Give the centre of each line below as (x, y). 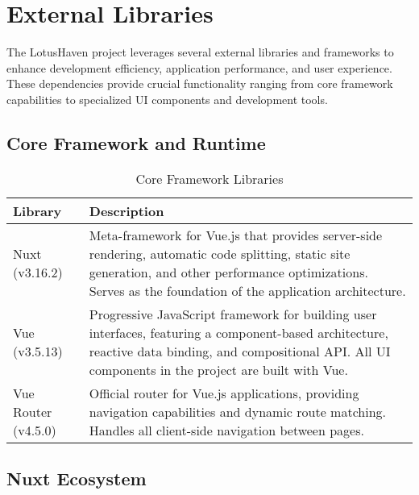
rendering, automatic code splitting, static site (220, 253)
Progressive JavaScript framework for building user (233, 314)
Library (37, 210)
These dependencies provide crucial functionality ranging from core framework (200, 83)
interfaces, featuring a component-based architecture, (239, 332)
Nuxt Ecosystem (77, 478)
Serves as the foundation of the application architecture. (247, 290)
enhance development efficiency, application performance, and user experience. (199, 67)
